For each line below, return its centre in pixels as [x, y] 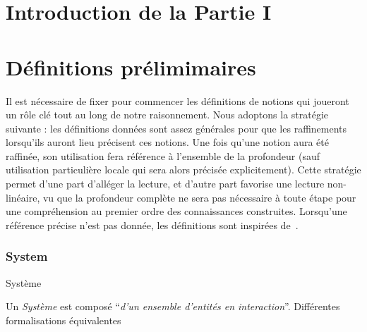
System [27, 256]
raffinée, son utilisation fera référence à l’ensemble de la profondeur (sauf [163, 155]
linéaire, [23, 197]
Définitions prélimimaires [131, 67]
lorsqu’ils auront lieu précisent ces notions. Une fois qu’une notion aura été [167, 142]
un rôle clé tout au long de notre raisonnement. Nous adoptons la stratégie [167, 115]
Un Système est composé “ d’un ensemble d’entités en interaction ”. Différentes [173, 306]
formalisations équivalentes [64, 320]
